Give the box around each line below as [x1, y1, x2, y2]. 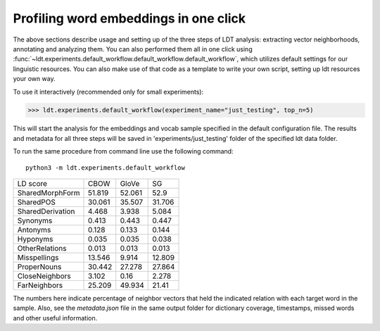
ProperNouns [17, 262, 62, 272]
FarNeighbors [17, 280, 63, 290]
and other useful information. [13, 313, 98, 322]
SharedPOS [17, 197, 56, 207]
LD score [17, 179, 48, 189]
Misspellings [17, 253, 59, 263]
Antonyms [17, 225, 51, 235]
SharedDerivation [17, 206, 75, 216]
